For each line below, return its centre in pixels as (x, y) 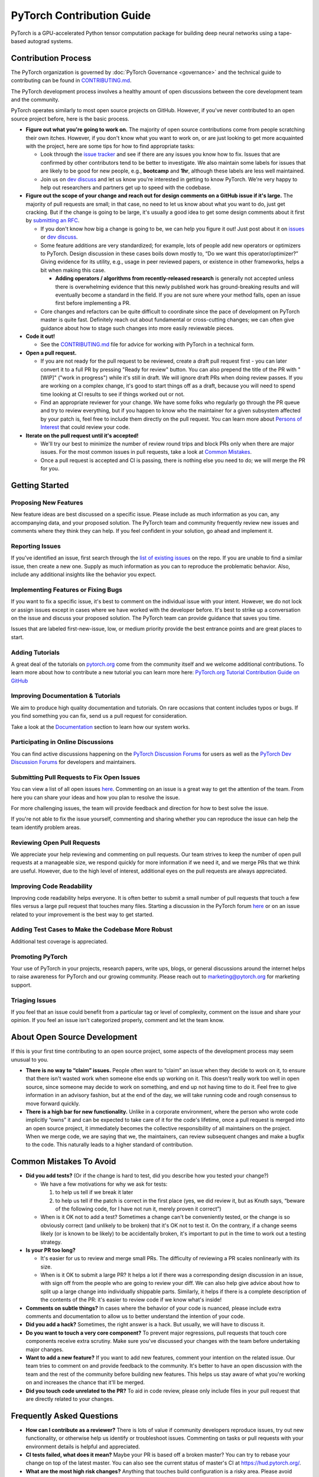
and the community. (35, 100)
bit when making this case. (73, 270)
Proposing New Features (47, 502)
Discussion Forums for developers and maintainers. (74, 762)
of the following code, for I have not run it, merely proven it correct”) (138, 1209)
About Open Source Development (74, 1037)
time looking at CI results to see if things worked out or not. (113, 394)
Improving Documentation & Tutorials (66, 696)
